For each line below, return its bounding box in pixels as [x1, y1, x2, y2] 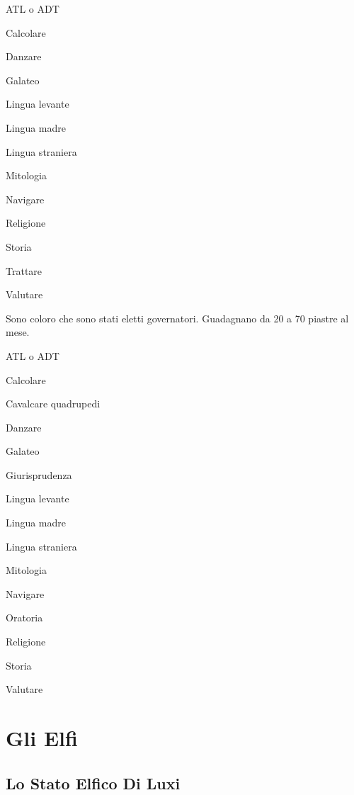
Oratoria [6, 610, 43, 625]
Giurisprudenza [6, 467, 72, 482]
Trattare [6, 263, 42, 278]
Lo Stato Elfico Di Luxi [6, 772, 181, 794]
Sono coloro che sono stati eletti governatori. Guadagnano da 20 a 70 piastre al [6, 310, 349, 325]
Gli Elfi [6, 723, 78, 752]
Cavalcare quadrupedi [6, 396, 101, 411]
